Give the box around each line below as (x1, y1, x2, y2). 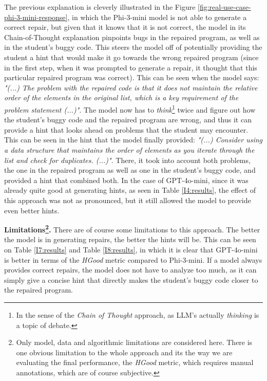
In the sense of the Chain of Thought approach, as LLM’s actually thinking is (16, 309, 259, 320)
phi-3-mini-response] (4, 11, 68, 22)
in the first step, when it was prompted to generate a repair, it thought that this (4, 62, 257, 72)
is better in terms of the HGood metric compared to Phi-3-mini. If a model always (4, 254, 262, 265)
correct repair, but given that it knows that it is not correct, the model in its (4, 22, 246, 32)
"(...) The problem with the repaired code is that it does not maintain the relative (4, 82, 258, 93)
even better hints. (4, 205, 60, 215)
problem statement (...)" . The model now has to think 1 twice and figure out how (4, 102, 256, 115)
